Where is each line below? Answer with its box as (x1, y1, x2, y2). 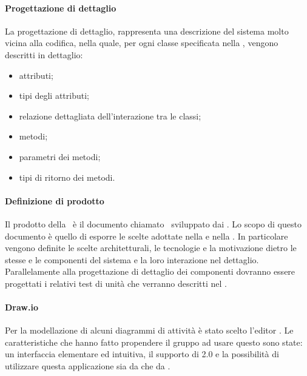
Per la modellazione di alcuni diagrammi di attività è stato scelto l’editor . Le (5, 324, 294, 337)
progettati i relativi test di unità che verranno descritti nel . (5, 277, 227, 289)
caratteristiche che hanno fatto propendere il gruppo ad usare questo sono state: (5, 335, 303, 348)
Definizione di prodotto (5, 194, 104, 207)
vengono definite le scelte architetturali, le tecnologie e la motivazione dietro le (5, 241, 297, 254)
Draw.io (5, 301, 38, 314)
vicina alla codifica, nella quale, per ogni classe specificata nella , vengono (5, 36, 278, 49)
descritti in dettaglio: (5, 48, 83, 61)
